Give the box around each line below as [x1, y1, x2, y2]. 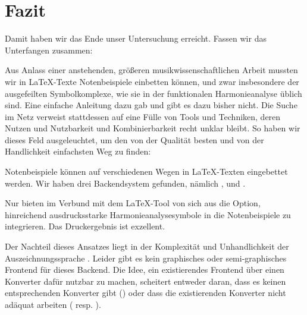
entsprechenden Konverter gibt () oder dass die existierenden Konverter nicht [5, 286, 286, 299]
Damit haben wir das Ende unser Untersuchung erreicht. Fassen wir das [5, 32, 267, 45]
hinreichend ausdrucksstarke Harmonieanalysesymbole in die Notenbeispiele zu [5, 208, 291, 220]
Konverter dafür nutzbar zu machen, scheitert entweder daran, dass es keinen [5, 275, 286, 287]
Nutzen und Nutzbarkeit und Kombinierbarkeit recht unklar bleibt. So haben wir [5, 122, 300, 134]
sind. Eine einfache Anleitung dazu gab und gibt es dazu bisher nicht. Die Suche [5, 99, 297, 111]
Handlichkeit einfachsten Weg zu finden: [5, 145, 151, 157]
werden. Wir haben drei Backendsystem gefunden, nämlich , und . [5, 177, 246, 189]
